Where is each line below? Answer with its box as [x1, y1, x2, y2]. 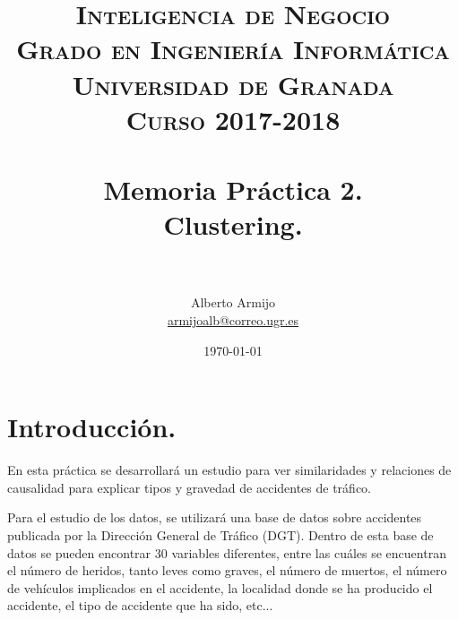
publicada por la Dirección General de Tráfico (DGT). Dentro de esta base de [7, 525, 434, 544]
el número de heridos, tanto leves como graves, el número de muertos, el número [7, 561, 447, 580]
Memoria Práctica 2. [103, 171, 363, 208]
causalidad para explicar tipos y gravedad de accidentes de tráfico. [7, 478, 371, 496]
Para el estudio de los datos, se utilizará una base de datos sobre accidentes [7, 508, 422, 527]
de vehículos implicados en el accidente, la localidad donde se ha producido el [7, 578, 433, 597]
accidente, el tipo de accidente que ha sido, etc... [7, 596, 273, 615]
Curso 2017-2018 [125, 100, 341, 137]
